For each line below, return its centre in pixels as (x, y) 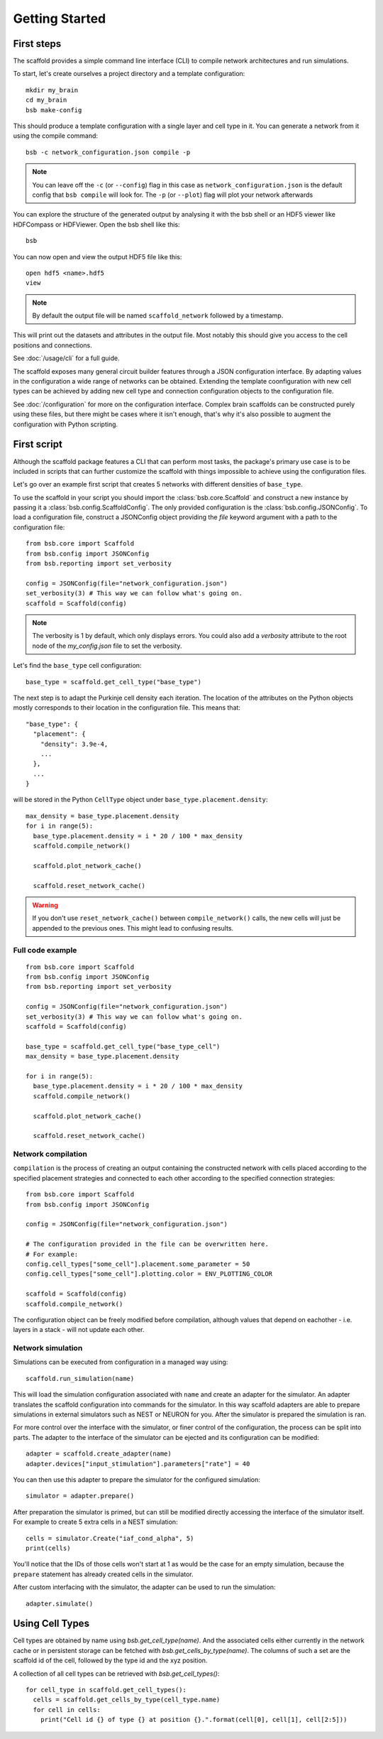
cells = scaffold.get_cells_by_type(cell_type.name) (127, 1700)
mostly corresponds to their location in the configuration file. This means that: (127, 708)
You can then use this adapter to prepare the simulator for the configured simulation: (137, 1480)
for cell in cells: (67, 1710)
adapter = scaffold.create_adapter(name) (99, 1454)
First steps (37, 44)
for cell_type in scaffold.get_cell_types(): (106, 1690)
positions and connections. (52, 345)
